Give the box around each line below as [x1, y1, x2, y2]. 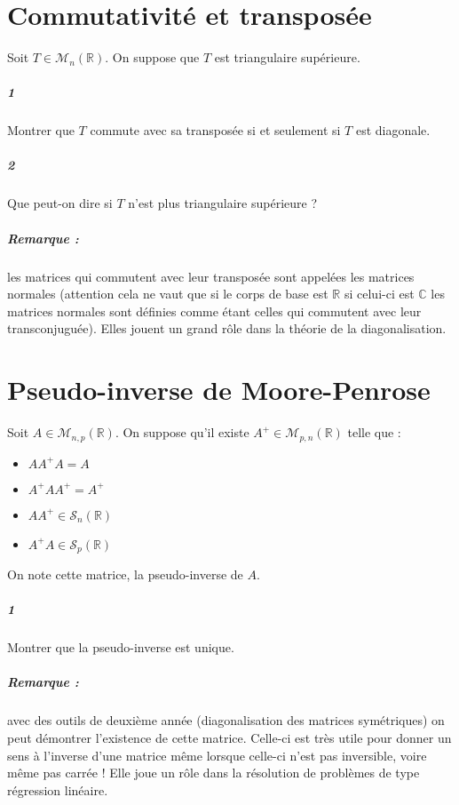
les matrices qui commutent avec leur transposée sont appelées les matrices [7, 267, 415, 285]
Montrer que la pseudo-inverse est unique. [7, 638, 234, 657]
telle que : [347, 423, 401, 442]
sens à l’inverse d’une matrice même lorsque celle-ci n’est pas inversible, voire [7, 745, 427, 764]
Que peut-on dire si [7, 194, 113, 212]
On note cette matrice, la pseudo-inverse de [7, 565, 243, 583]
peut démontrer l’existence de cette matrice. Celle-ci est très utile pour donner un [7, 728, 452, 746]
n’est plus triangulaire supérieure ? [128, 194, 317, 212]
